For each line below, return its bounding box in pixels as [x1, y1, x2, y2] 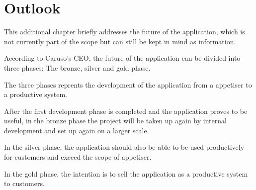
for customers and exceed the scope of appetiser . [4, 152, 152, 162]
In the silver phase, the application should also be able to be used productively [4, 142, 245, 152]
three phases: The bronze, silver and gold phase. [4, 62, 151, 73]
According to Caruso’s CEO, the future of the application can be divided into [4, 53, 241, 63]
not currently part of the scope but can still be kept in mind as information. [4, 36, 236, 46]
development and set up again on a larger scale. [4, 125, 149, 135]
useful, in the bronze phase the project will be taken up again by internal [4, 115, 227, 126]
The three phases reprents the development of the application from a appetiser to [4, 79, 252, 90]
